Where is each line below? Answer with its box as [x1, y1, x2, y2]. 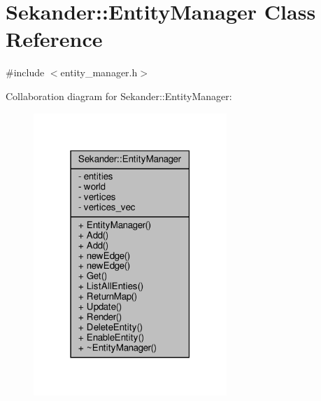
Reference [6, 24, 103, 53]
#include [6, 65, 45, 80]
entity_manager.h [60, 65, 138, 80]
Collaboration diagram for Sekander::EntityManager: [6, 88, 232, 103]
